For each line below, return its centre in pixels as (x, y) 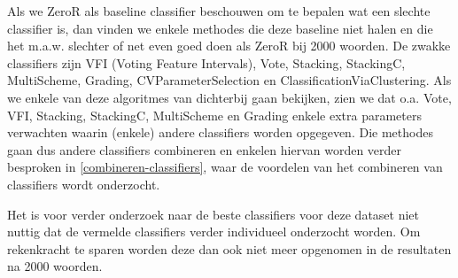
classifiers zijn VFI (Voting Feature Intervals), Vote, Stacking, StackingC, (206, 62)
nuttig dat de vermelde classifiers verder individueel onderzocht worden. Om (214, 232)
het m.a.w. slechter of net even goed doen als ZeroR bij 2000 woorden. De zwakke (229, 46)
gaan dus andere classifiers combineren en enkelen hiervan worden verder (205, 149)
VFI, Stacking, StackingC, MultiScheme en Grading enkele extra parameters (214, 115)
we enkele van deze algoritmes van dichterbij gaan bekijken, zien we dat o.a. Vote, (229, 97)
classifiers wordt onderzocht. (84, 184)
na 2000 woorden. (55, 266)
